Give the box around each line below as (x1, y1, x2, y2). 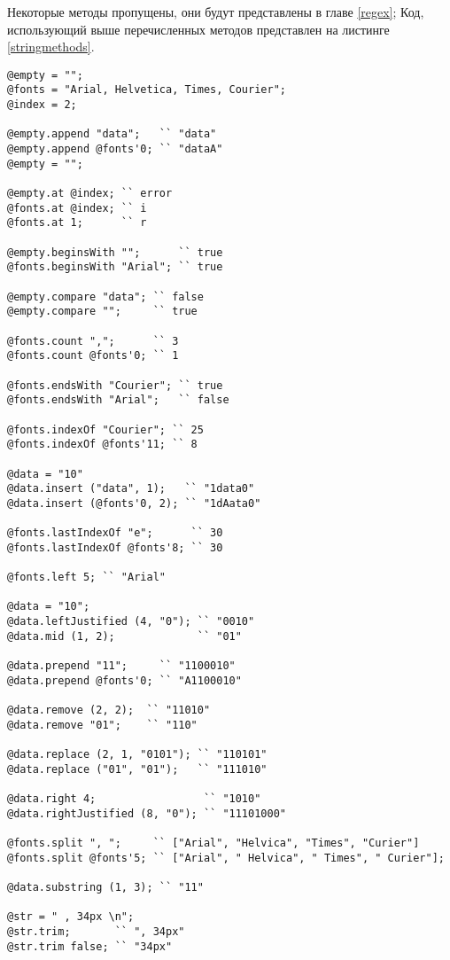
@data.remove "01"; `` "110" (7, 718, 198, 731)
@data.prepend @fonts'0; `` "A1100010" (7, 674, 242, 687)
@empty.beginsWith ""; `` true (7, 246, 223, 259)
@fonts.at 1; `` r (7, 216, 147, 230)
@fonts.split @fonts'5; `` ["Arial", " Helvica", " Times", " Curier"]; (7, 851, 445, 864)
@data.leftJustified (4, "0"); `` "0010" (7, 615, 255, 628)
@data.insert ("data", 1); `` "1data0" (7, 482, 255, 496)
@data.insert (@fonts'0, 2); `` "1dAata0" (7, 496, 261, 510)
